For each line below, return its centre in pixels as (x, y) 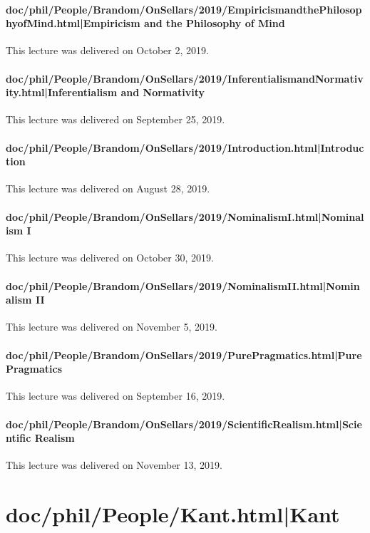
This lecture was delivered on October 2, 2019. (107, 50)
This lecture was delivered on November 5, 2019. (112, 327)
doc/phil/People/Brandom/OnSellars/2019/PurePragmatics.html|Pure (184, 355)
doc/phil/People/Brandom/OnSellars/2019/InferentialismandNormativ (185, 78)
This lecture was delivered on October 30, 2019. (110, 258)
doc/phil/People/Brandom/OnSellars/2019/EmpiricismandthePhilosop (184, 9)
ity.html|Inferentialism (62, 92)
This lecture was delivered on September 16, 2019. (115, 396)
